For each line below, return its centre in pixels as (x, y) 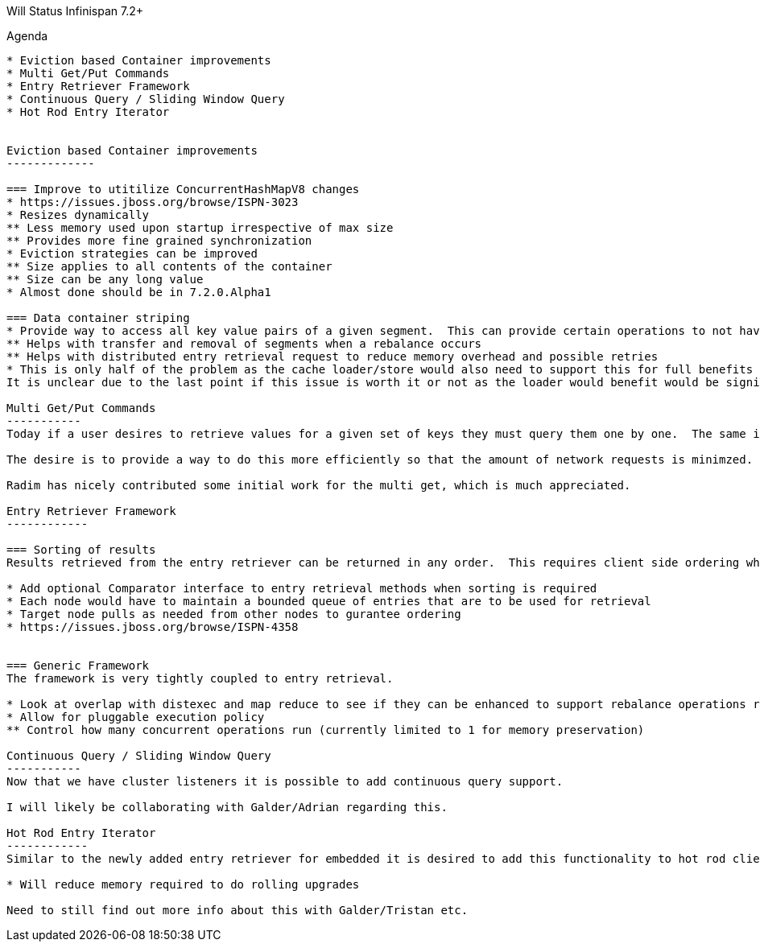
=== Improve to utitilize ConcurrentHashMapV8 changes (183, 189)
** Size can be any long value (105, 279)
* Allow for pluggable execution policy (136, 717)
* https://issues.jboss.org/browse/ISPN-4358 (153, 627)
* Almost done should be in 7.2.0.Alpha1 (139, 292)
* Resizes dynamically (78, 215)
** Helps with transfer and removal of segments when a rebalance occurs (244, 344)
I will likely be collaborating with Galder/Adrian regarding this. (227, 807)
